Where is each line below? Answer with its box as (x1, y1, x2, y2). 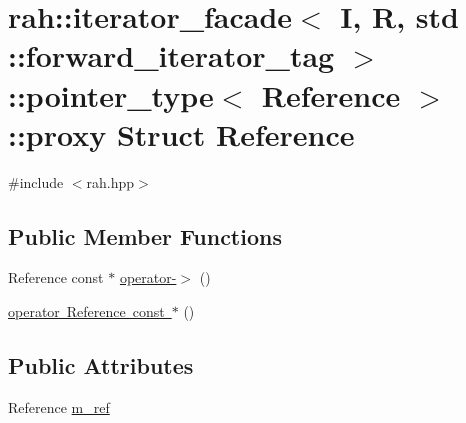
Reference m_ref (8, 396, 110, 417)
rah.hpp (86, 171, 135, 192)
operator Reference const (8, 301, 165, 322)
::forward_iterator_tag (8, 35, 335, 76)
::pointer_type (8, 74, 214, 115)
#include (8, 171, 64, 192)
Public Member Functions (8, 220, 282, 251)
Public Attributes (8, 350, 194, 381)
